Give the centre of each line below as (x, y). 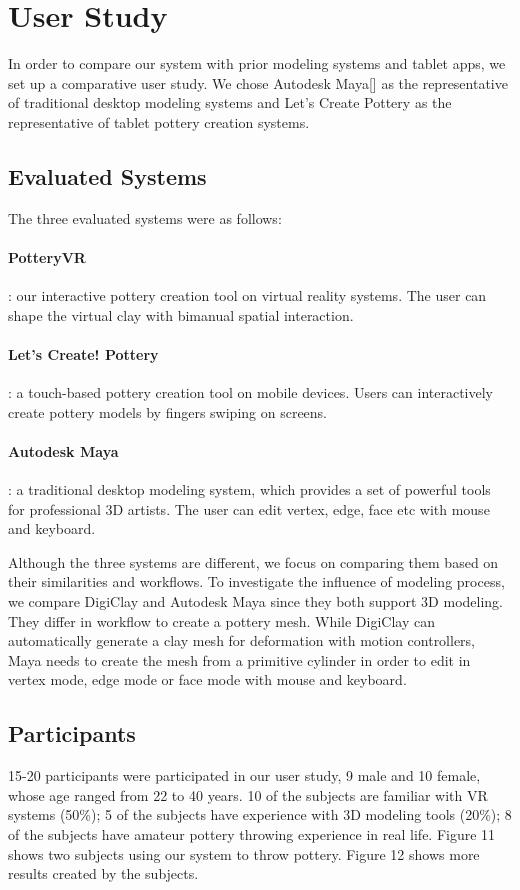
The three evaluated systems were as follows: (145, 217)
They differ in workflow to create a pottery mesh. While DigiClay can (222, 620)
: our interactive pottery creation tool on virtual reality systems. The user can (247, 295)
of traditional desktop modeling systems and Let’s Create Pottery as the (230, 102)
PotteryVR (47, 256)
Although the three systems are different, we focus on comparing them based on (253, 561)
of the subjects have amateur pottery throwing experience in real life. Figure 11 (252, 833)
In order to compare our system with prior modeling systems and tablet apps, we (257, 63)
